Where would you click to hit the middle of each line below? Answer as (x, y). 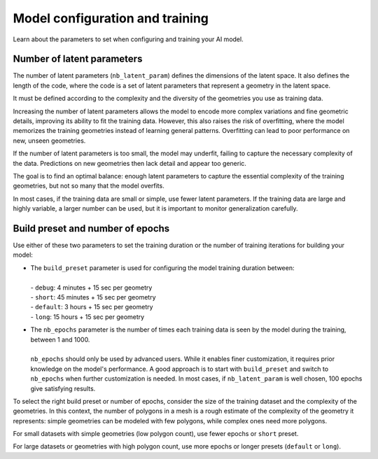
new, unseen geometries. (49, 141)
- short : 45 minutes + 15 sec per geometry (93, 297)
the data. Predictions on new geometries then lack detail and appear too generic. (129, 163)
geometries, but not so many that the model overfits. (89, 186)
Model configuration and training (111, 18)
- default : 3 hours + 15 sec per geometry (92, 307)
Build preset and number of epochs (91, 228)
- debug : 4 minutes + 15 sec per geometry (91, 288)
